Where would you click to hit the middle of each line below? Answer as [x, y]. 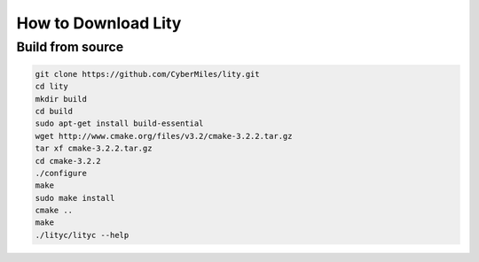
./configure [61, 173]
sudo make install [75, 198]
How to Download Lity [99, 23]
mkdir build [61, 99]
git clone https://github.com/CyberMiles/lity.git [148, 74]
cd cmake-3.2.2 [68, 161]
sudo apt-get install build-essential [119, 123]
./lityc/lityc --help [82, 235]
